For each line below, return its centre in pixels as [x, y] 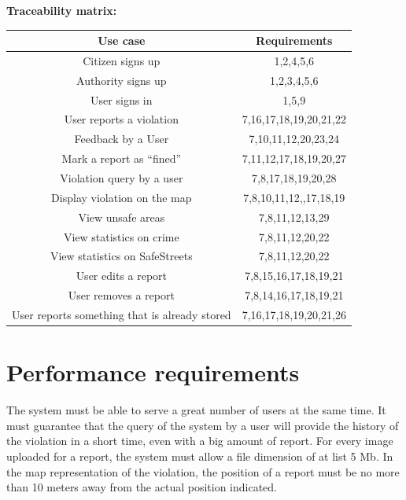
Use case [122, 40]
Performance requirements [153, 372]
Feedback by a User [122, 139]
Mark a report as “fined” [122, 158]
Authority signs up [122, 80]
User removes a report [121, 295]
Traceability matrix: [62, 10]
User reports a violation [121, 119]
